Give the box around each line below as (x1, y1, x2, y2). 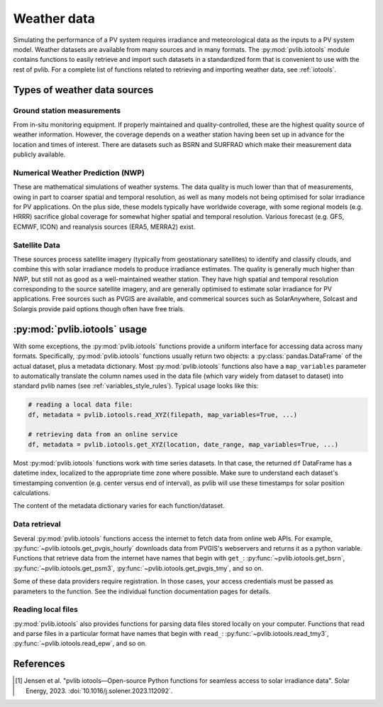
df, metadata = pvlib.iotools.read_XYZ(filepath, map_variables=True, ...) (28, 411, 298, 419)
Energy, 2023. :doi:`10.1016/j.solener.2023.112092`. (26, 686, 173, 695)
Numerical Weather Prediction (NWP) (13, 168, 145, 178)
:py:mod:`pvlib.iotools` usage (13, 323, 148, 335)
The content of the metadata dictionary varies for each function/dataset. (13, 502, 225, 510)
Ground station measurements (13, 105, 121, 115)
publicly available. (13, 150, 66, 159)
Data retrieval (13, 519, 61, 529)
